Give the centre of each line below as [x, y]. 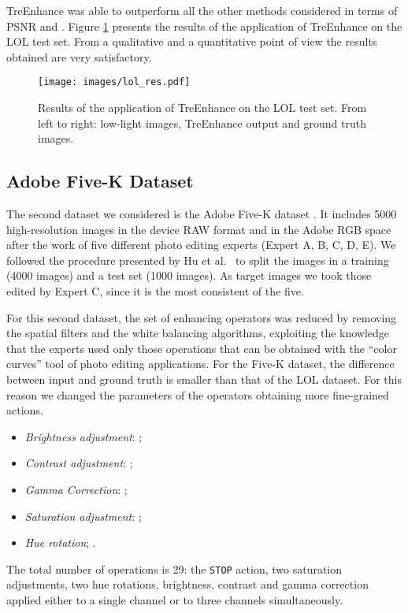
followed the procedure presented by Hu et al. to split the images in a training [198, 260]
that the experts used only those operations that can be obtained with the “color [202, 348]
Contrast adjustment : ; [79, 463]
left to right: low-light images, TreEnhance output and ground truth [202, 123]
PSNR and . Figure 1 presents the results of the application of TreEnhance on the [204, 26]
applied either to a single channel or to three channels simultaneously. [175, 599]
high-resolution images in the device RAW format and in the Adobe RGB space [199, 229]
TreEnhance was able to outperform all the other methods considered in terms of [202, 10]
